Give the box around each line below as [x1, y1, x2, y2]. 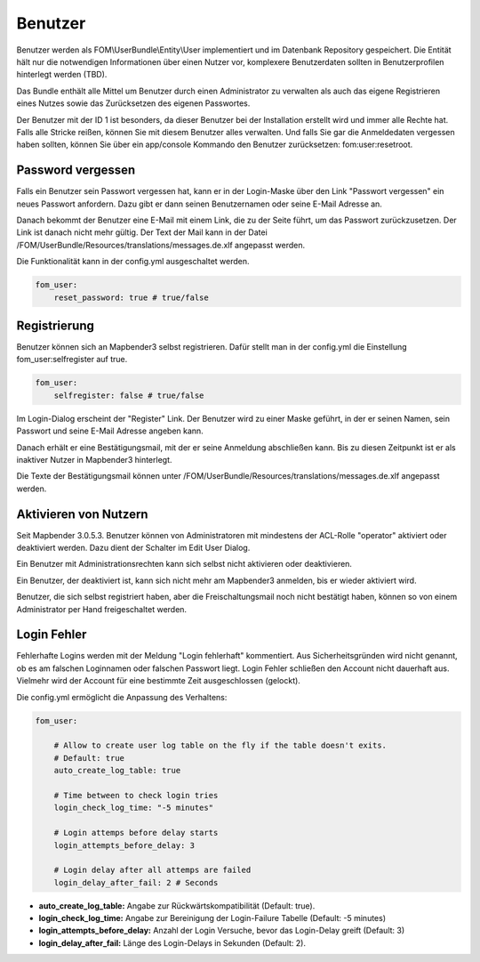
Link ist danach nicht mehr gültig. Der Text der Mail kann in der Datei [16, 227, 268, 238]
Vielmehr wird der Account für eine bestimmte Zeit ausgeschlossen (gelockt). [16, 675, 301, 686]
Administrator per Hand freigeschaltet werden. [16, 603, 187, 614]
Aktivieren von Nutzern [16, 506, 148, 521]
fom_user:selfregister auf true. [16, 354, 128, 365]
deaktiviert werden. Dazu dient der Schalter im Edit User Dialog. [16, 543, 251, 554]
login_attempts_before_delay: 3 [53, 840, 196, 850]
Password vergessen [16, 163, 136, 178]
